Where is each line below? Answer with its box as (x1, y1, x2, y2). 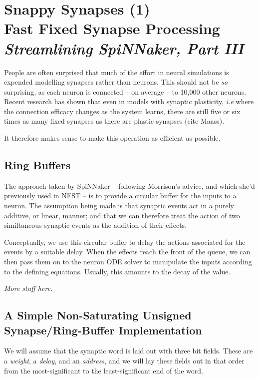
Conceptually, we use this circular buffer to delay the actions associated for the (4, 236, 246, 247)
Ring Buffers (4, 157, 71, 173)
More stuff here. (4, 283, 53, 293)
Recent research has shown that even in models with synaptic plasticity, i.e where (4, 96, 254, 107)
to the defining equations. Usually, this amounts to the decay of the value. (4, 266, 231, 276)
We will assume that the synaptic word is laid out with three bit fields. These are (4, 345, 253, 356)
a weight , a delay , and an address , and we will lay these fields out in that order (4, 355, 245, 365)
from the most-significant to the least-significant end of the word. (4, 365, 203, 375)
